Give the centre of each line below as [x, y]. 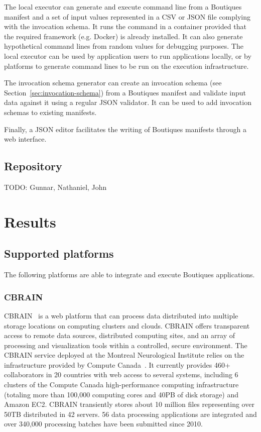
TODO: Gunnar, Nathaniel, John [55, 187]
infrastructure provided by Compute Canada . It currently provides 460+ [117, 364]
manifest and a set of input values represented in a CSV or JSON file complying [127, 16]
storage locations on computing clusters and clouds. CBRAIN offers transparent [127, 325]
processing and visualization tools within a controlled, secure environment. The [126, 345]
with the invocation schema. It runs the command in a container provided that [125, 26]
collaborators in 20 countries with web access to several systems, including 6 [121, 374]
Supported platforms [59, 253]
